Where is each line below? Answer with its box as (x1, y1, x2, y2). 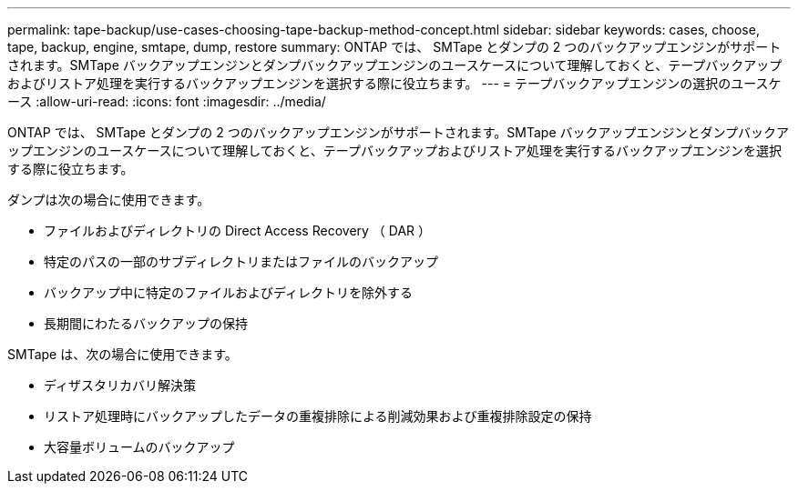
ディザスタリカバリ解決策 (44, 377, 196, 393)
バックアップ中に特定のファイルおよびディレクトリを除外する (44, 285, 414, 300)
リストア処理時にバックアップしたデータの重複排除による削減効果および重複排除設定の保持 (44, 408, 592, 424)
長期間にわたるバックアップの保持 (44, 316, 248, 331)
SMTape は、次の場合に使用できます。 (7, 346, 238, 362)
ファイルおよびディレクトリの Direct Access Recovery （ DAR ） (44, 223, 432, 238)
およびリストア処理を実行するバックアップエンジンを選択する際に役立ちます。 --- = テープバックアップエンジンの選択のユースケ (7, 75, 782, 91)
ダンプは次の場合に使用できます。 (7, 192, 210, 207)
